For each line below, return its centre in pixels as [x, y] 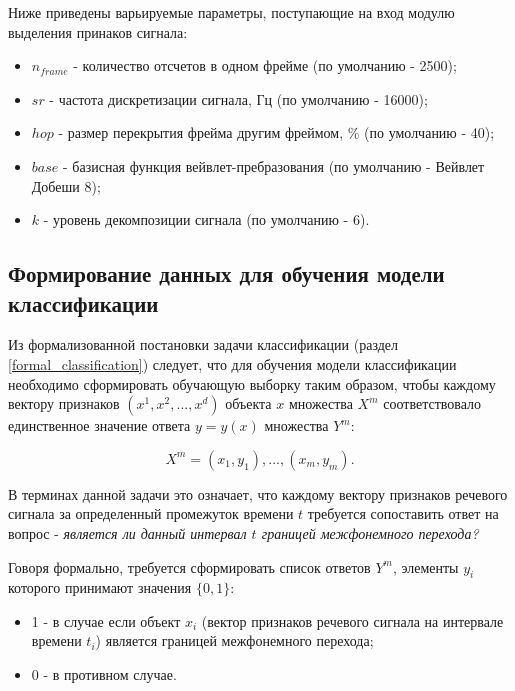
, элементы [425, 566]
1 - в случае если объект [106, 620]
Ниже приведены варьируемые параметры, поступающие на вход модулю [231, 12]
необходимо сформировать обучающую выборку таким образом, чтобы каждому [252, 383]
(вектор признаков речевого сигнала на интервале [352, 620]
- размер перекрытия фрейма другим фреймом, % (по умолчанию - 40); [276, 132]
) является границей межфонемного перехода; [234, 640]
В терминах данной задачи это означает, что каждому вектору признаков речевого [258, 493]
